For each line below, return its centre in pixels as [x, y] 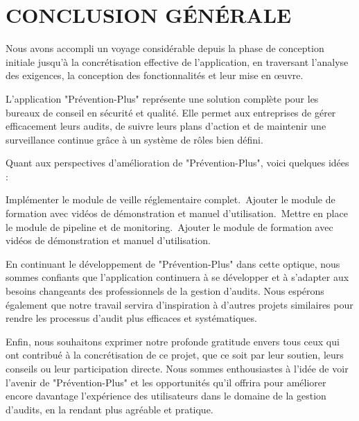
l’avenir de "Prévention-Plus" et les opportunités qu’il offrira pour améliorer [166, 382]
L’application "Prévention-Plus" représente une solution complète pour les [162, 98]
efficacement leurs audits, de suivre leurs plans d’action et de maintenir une [166, 126]
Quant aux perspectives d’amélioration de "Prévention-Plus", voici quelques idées [177, 163]
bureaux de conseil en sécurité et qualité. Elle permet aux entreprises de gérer [171, 112]
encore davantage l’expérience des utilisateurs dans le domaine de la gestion [166, 396]
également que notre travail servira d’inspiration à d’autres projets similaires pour [179, 304]
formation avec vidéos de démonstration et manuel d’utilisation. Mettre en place [177, 213]
